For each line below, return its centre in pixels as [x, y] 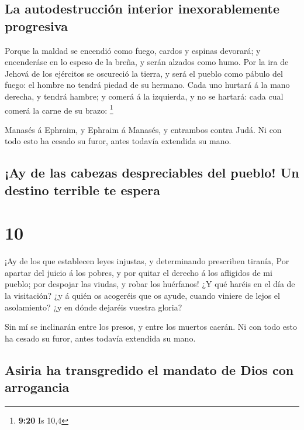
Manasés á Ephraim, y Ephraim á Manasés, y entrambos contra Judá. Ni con [143, 129]
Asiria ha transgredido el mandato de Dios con [149, 369]
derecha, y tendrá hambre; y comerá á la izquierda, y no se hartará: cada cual [144, 96]
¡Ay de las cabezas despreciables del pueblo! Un [152, 173]
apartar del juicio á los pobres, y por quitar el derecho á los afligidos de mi [139, 272]
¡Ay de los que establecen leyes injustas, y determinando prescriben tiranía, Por [147, 261]
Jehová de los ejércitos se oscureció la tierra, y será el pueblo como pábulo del [144, 73]
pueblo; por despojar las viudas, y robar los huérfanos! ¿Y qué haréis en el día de [150, 284]
